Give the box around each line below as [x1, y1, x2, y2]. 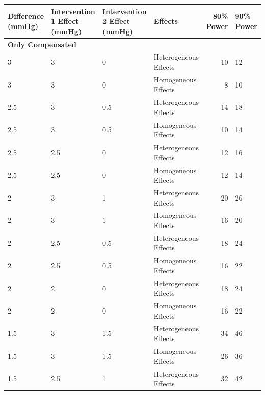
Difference [8, 11, 44, 21]
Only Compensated [8, 39, 76, 49]
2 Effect [102, 16, 130, 26]
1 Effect [51, 16, 79, 26]
